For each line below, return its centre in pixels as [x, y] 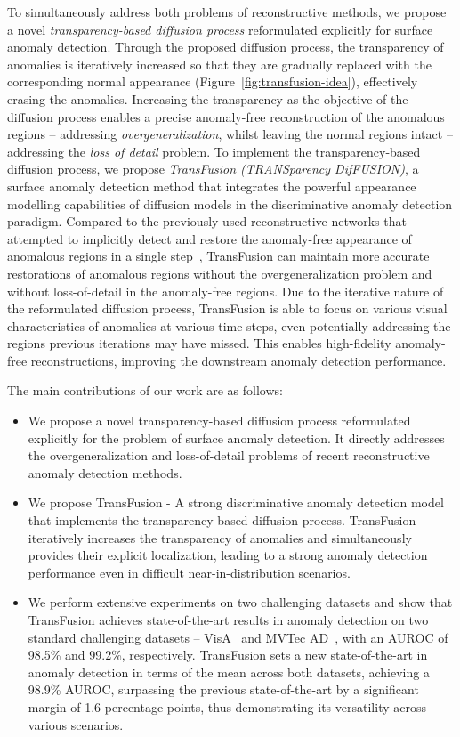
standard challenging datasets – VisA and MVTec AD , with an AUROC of [238, 637]
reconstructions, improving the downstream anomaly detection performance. [238, 360]
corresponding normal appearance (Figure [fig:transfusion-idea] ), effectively [213, 81]
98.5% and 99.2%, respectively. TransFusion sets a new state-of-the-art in [228, 655]
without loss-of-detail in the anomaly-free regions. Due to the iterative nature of [226, 291]
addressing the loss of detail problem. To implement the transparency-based [214, 151]
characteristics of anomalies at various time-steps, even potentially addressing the [229, 325]
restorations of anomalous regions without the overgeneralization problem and [220, 273]
